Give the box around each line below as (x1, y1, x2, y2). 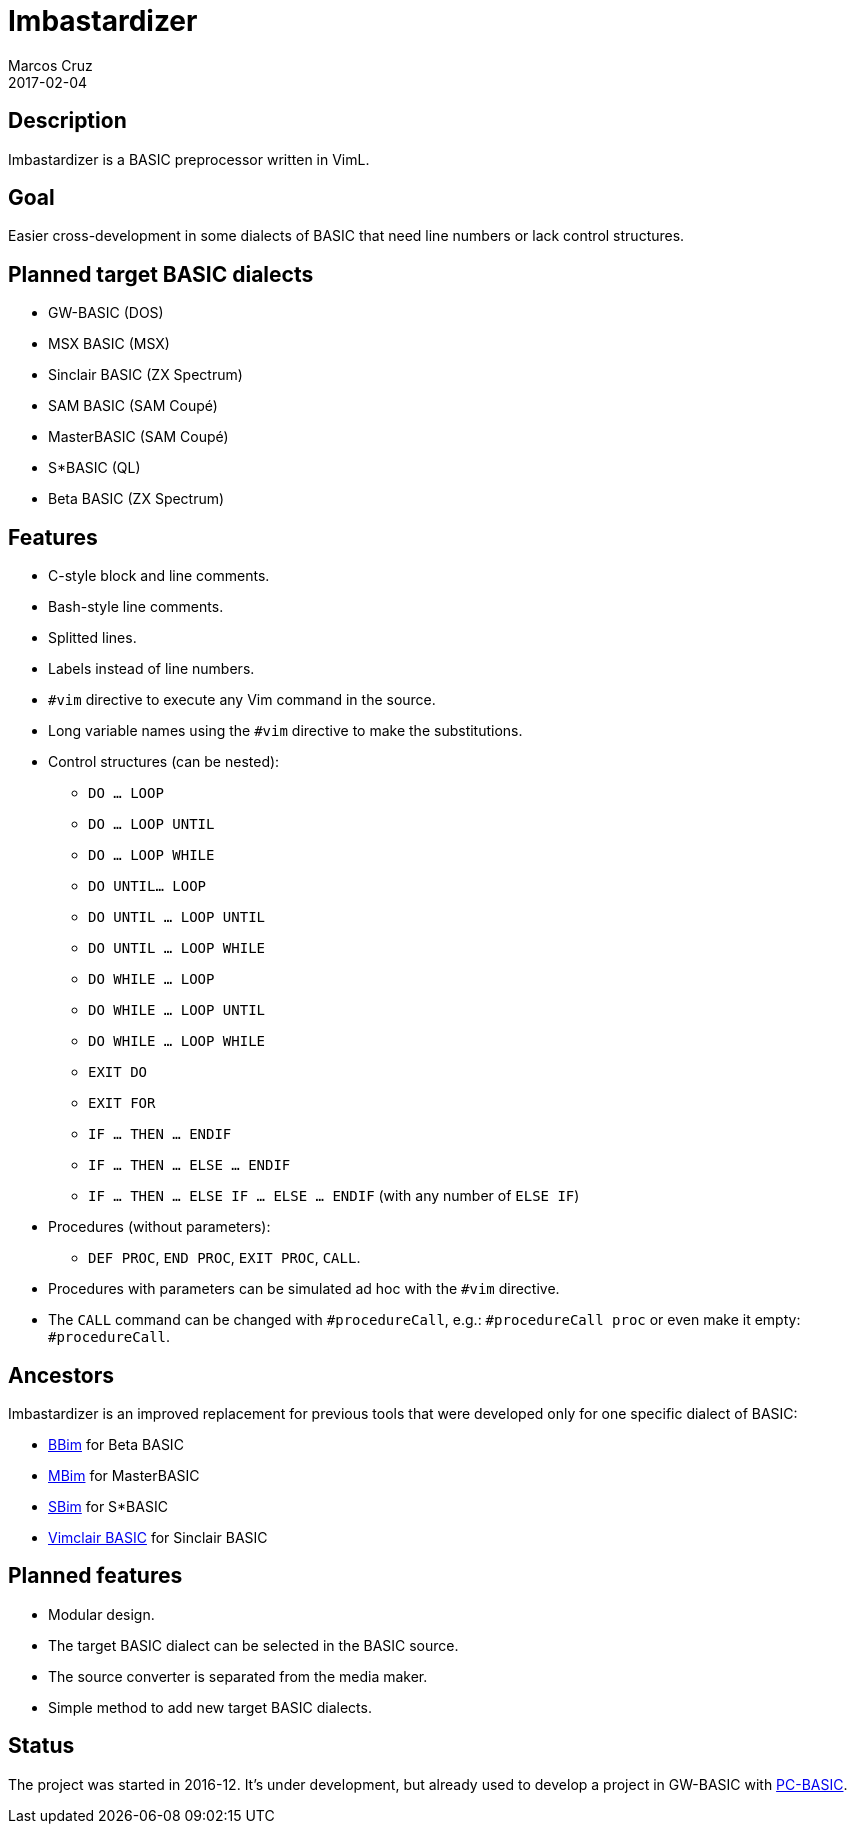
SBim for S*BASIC (48, 1497, 168, 1515)
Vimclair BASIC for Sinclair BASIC (48, 1528, 268, 1546)
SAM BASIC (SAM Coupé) (48, 397, 218, 415)
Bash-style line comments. (48, 598, 224, 616)
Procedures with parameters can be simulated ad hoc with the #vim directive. (48, 1280, 560, 1298)
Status (8, 1733, 75, 1759)
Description (8, 108, 127, 134)
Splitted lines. (48, 629, 137, 647)
